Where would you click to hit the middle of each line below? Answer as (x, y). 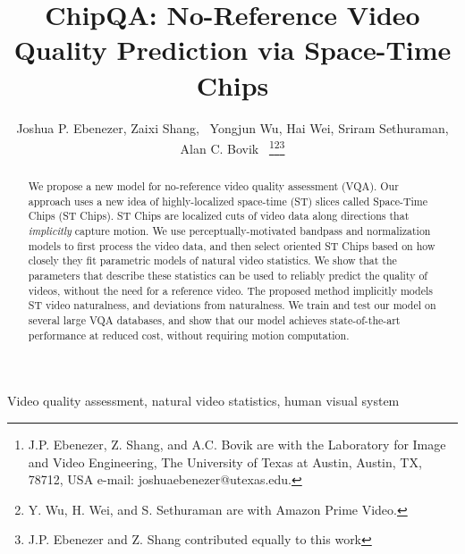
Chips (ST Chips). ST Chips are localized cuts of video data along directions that (219, 216)
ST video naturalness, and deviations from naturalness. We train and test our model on (232, 305)
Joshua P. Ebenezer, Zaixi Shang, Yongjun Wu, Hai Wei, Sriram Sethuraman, (232, 127)
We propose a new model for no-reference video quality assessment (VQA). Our (213, 186)
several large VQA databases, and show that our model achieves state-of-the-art (214, 320)
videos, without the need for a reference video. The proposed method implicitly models (230, 290)
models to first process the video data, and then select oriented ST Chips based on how (232, 245)
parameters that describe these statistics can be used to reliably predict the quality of (228, 276)
